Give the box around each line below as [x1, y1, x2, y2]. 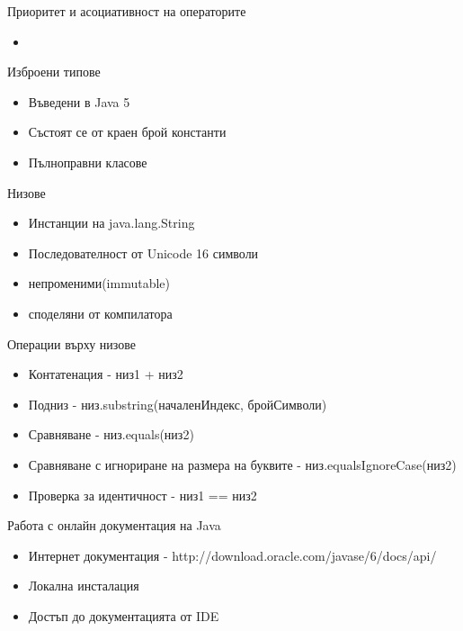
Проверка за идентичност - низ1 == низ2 [28, 485, 257, 504]
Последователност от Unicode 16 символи [28, 243, 259, 262]
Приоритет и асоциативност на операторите [7, 2, 246, 20]
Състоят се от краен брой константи [28, 122, 227, 141]
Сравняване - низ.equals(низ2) [28, 425, 194, 444]
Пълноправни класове [28, 152, 147, 171]
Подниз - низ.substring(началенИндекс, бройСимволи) [28, 394, 327, 413]
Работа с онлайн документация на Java [7, 516, 221, 535]
